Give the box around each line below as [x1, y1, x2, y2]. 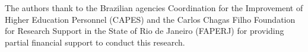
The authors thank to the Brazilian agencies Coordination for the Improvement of [5, 2, 303, 13]
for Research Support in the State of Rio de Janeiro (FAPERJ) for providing [5, 25, 284, 37]
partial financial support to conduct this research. [5, 36, 185, 48]
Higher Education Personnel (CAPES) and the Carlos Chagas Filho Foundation [5, 13, 296, 25]
